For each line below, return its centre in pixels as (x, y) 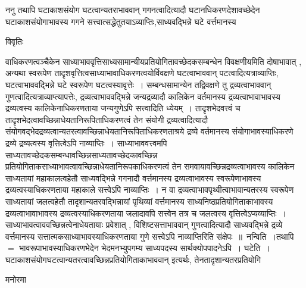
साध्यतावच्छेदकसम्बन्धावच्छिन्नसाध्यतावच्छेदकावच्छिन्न (82, 154)
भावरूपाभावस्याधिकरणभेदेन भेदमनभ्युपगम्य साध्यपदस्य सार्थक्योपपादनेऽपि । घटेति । (145, 248)
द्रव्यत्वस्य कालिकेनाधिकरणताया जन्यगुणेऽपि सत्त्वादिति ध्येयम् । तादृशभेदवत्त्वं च (123, 108)
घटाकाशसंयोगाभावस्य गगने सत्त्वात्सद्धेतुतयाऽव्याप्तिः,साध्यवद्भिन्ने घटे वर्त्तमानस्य (121, 21)
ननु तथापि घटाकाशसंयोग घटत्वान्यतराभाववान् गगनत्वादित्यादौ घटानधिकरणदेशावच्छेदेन (133, 10)
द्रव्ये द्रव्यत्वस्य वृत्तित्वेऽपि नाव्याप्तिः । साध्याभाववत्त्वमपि (86, 143)
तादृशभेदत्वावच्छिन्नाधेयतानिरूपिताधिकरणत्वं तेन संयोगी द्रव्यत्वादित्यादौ (107, 119)
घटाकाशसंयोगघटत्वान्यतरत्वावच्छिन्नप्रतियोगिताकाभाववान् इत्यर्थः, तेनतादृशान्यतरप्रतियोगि (133, 259)
